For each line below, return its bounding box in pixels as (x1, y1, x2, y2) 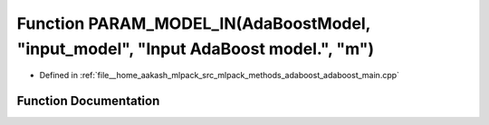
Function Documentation (16, 94, 160, 109)
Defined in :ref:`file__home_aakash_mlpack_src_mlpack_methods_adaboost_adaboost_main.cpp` (39, 70, 400, 81)
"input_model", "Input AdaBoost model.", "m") (16, 39, 375, 58)
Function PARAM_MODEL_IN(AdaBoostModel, (16, 13, 371, 33)
